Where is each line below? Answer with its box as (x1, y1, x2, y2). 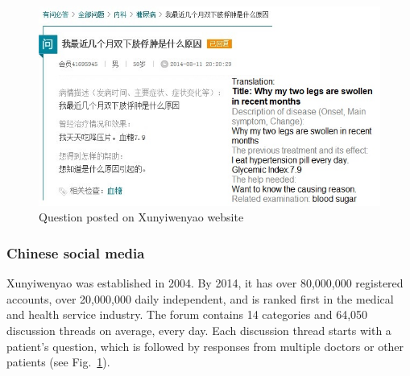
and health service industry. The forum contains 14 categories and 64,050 (6, 306, 368, 323)
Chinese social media (6, 242, 145, 262)
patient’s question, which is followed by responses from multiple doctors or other (6, 337, 404, 354)
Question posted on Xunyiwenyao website (39, 209, 244, 225)
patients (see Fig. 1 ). (6, 353, 110, 370)
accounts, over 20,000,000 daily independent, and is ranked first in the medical (6, 290, 394, 307)
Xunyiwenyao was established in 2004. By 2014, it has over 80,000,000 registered (6, 275, 404, 291)
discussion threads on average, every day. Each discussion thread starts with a (6, 321, 391, 338)
